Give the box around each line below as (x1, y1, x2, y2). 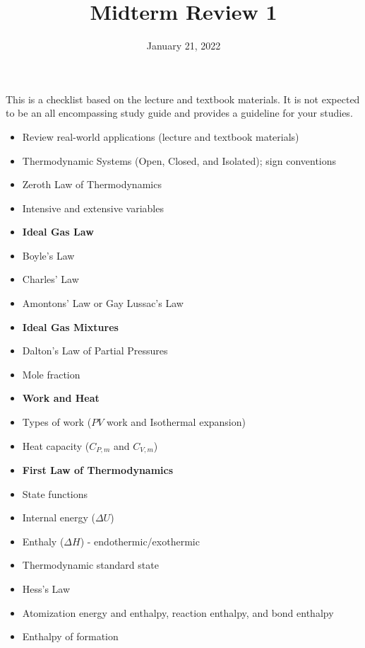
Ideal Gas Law (22, 224, 94, 239)
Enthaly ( (22, 533, 64, 548)
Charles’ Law (22, 272, 79, 287)
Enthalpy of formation (22, 629, 119, 644)
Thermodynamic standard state (22, 557, 159, 572)
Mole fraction (22, 366, 80, 381)
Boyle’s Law (22, 248, 75, 262)
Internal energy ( (22, 510, 95, 525)
